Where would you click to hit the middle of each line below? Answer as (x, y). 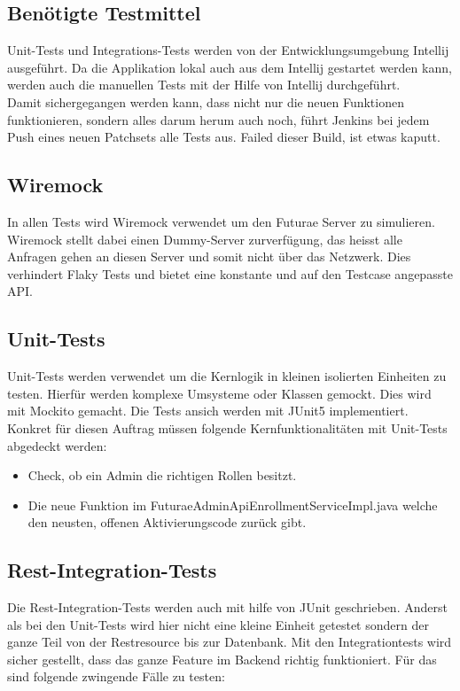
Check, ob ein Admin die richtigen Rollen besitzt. (162, 475)
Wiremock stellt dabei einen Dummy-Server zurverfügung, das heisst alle (205, 239)
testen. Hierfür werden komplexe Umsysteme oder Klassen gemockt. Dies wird (219, 393)
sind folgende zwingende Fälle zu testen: (116, 676)
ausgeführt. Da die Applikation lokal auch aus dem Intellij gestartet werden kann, (230, 67)
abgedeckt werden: (57, 445)
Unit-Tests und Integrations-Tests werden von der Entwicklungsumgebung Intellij (228, 50)
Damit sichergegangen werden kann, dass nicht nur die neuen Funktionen (206, 101)
